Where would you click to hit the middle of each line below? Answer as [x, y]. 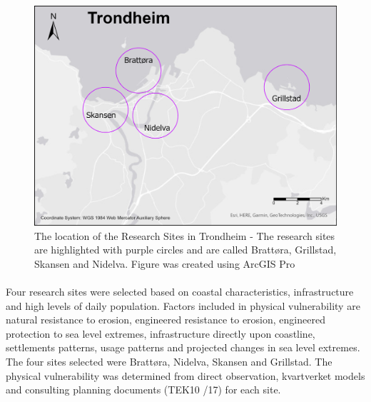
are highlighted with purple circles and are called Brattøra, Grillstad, [185, 250]
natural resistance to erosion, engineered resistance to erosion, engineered [166, 320]
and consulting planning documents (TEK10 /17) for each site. [143, 390]
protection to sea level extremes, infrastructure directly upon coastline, [161, 333]
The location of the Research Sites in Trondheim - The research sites [185, 235]
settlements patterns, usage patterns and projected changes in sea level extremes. [183, 347]
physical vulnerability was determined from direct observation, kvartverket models [185, 375]
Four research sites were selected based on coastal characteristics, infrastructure [180, 292]
